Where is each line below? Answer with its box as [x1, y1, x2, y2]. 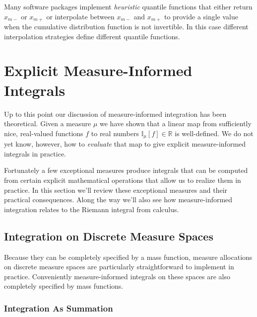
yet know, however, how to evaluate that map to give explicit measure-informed [4, 139, 246, 149]
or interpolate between [46, 11, 115, 21]
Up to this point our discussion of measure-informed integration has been [4, 108, 227, 119]
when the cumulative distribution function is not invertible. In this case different [4, 21, 249, 32]
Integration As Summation [4, 302, 113, 314]
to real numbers [91, 128, 139, 138]
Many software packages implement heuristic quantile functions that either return [4, 1, 253, 11]
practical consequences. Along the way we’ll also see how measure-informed [4, 194, 233, 205]
